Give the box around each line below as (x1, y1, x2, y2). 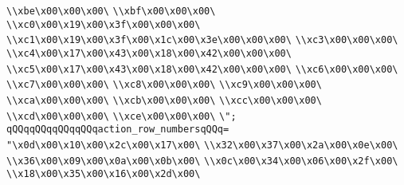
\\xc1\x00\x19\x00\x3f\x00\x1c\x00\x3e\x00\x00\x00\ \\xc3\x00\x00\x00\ (6, 34, 398, 46)
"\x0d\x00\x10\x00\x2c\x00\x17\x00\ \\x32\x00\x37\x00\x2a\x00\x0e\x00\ (6, 139, 398, 151)
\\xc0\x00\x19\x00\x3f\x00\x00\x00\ (6, 18, 201, 30)
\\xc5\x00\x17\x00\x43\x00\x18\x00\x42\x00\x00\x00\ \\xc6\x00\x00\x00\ (6, 63, 398, 75)
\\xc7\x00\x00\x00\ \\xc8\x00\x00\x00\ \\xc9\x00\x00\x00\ (6, 79, 322, 91)
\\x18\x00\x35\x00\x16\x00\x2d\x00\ (6, 168, 201, 180)
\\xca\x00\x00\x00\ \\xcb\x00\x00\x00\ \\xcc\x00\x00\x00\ (6, 94, 322, 106)
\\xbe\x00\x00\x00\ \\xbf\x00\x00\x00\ (6, 6, 216, 17)
